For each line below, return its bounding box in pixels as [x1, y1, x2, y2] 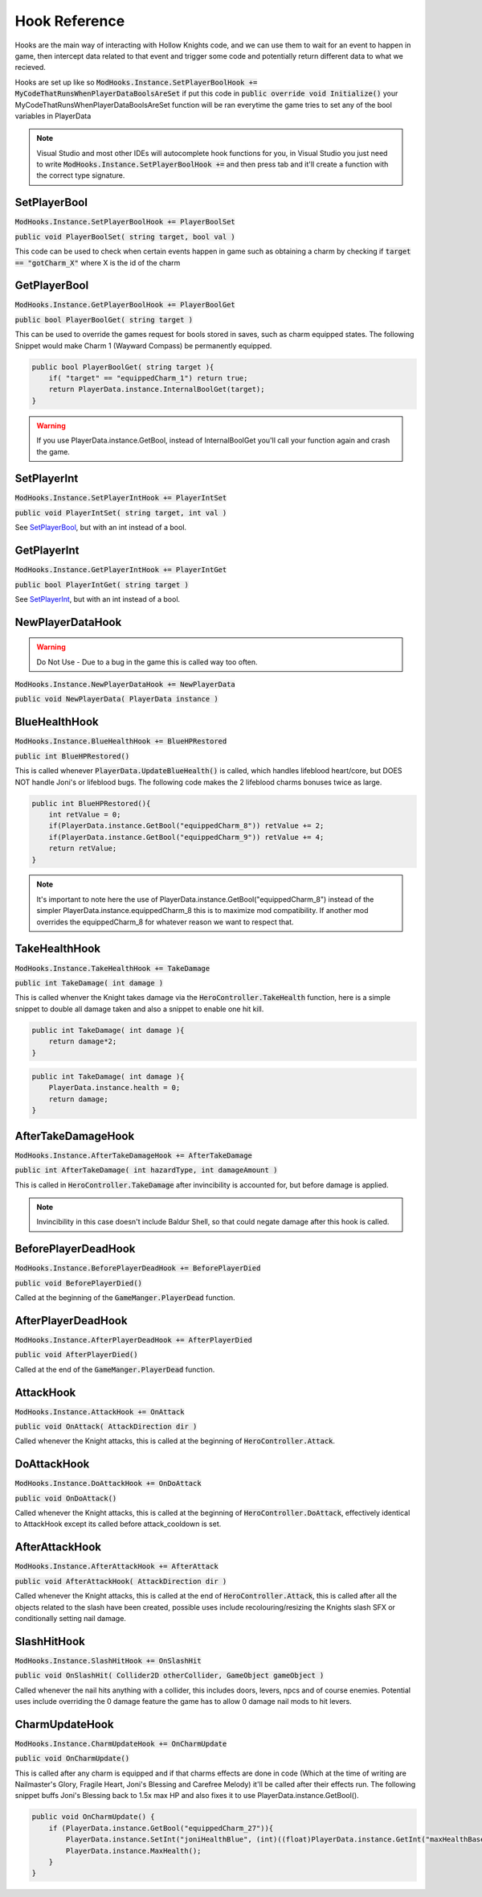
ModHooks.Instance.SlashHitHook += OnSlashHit [14, 1656, 202, 1665]
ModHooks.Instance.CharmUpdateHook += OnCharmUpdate [14, 1739, 227, 1748]
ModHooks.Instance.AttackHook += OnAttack [14, 1407, 185, 1416]
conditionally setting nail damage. [14, 1613, 126, 1623]
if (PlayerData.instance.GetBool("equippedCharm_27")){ [48, 1823, 274, 1833]
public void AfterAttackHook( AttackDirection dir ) [14, 1577, 227, 1586]
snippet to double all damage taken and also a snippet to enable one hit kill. [14, 1004, 264, 1014]
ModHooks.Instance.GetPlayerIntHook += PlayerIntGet [14, 566, 227, 574]
